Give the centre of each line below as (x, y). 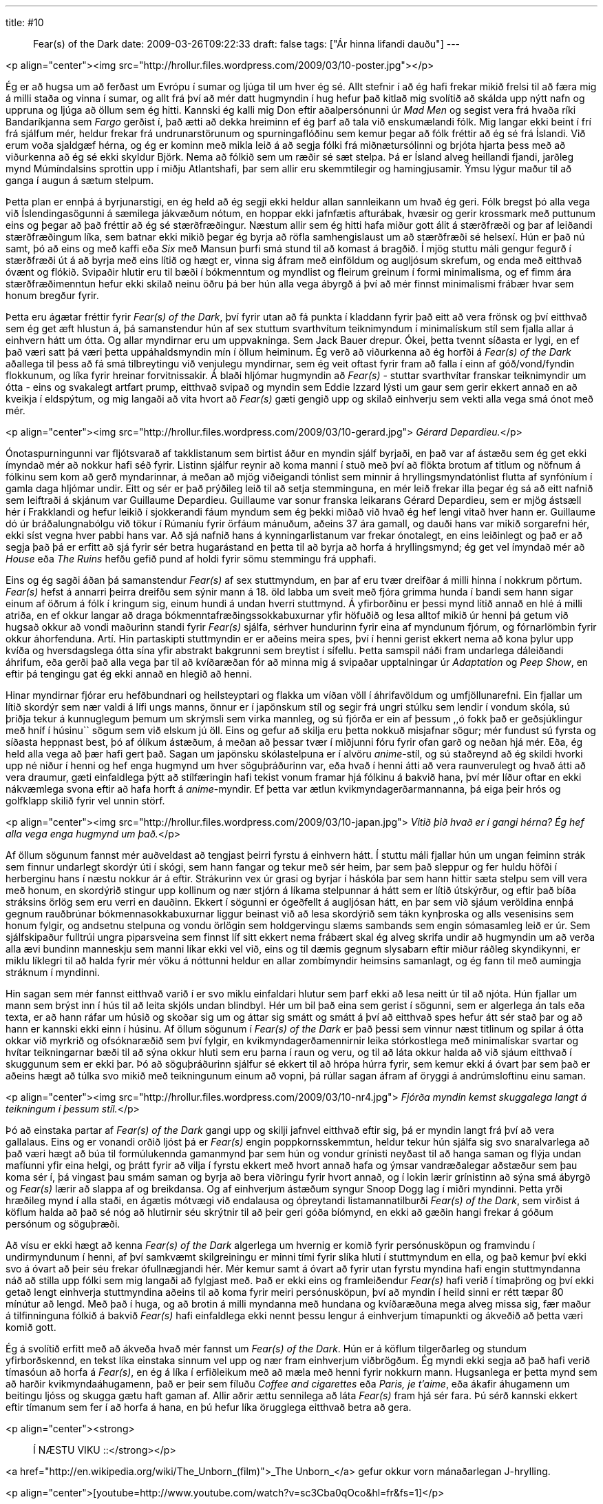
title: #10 (25, 22)
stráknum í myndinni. (53, 972)
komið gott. (31, 1327)
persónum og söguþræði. (63, 1224)
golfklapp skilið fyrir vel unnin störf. (85, 801)
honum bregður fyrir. (52, 295)
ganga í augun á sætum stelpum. (80, 180)
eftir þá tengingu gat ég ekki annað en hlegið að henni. (129, 674)
